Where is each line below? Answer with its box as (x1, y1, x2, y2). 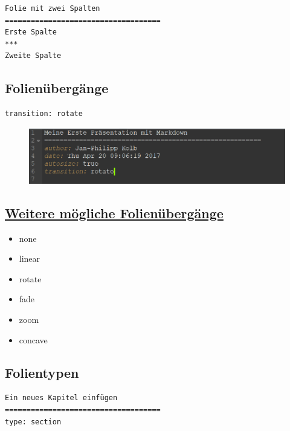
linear (19, 252, 40, 265)
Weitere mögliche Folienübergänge (5, 203, 224, 222)
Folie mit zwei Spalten (5, 4, 100, 13)
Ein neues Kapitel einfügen (5, 394, 118, 403)
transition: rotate (5, 109, 83, 118)
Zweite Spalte (5, 51, 62, 60)
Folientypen (5, 363, 79, 381)
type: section (5, 417, 62, 426)
